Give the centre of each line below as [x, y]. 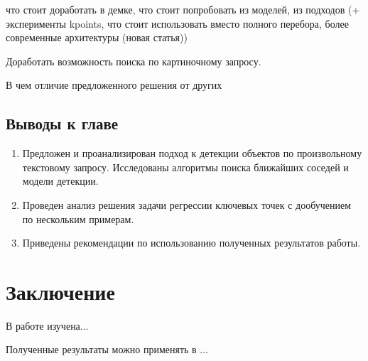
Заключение [60, 291]
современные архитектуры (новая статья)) [97, 37]
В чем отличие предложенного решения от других [114, 85]
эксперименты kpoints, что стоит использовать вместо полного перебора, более [177, 23]
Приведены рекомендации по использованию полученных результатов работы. [191, 243]
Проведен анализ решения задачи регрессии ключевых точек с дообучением [187, 204]
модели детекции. [60, 181]
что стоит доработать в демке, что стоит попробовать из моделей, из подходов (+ [183, 9]
